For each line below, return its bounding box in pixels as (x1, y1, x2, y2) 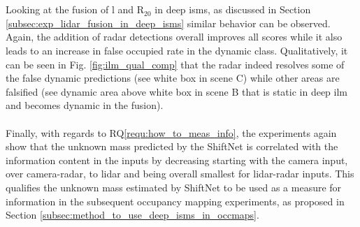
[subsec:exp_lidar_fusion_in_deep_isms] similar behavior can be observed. (6, 15, 331, 30)
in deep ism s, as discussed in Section (154, 2, 311, 17)
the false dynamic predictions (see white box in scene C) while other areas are (6, 71, 340, 85)
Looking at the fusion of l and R (6, 2, 145, 17)
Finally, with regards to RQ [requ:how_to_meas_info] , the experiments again (6, 125, 337, 140)
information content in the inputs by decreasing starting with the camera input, (6, 152, 348, 167)
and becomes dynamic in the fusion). (6, 98, 164, 112)
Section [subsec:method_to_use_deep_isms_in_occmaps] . (6, 207, 259, 222)
